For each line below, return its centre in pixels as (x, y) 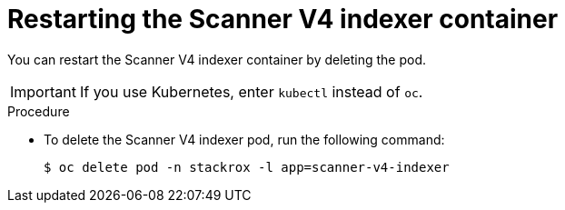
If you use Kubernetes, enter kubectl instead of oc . (251, 91)
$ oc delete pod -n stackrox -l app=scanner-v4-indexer (247, 167)
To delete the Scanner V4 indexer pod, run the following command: (244, 139)
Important (43, 91)
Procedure (39, 111)
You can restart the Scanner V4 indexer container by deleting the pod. (217, 59)
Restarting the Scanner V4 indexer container (283, 19)
